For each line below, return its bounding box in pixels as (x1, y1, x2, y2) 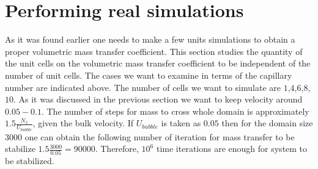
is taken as (161, 117, 201, 129)
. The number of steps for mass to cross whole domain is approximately (41, 104, 309, 117)
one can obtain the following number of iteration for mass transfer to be (24, 130, 295, 143)
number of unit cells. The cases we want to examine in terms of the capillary (5, 68, 292, 81)
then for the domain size (221, 117, 313, 129)
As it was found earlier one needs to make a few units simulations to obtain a (5, 33, 295, 46)
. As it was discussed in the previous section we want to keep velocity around (13, 93, 303, 106)
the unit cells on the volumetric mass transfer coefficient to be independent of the (5, 57, 311, 70)
